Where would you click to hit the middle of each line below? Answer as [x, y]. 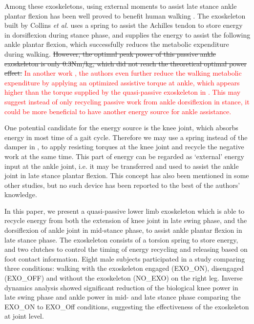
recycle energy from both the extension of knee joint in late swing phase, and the [126, 220]
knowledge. [21, 194]
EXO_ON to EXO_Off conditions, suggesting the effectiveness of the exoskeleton [127, 306]
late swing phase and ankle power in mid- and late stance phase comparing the [123, 297]
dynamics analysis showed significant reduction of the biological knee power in [121, 287]
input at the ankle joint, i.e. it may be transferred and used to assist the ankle [122, 166]
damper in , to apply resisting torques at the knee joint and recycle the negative [124, 147]
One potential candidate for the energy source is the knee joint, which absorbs [121, 128]
